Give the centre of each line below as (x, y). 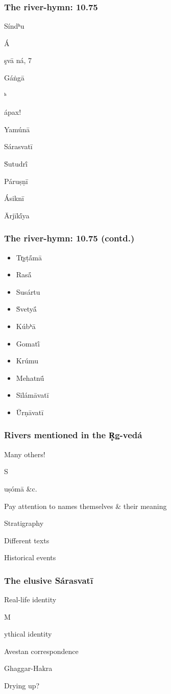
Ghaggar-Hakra (28, 668)
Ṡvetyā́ (26, 309)
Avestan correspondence (41, 651)
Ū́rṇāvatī (30, 412)
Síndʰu (14, 26)
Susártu (28, 291)
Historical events (30, 557)
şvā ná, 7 (18, 60)
